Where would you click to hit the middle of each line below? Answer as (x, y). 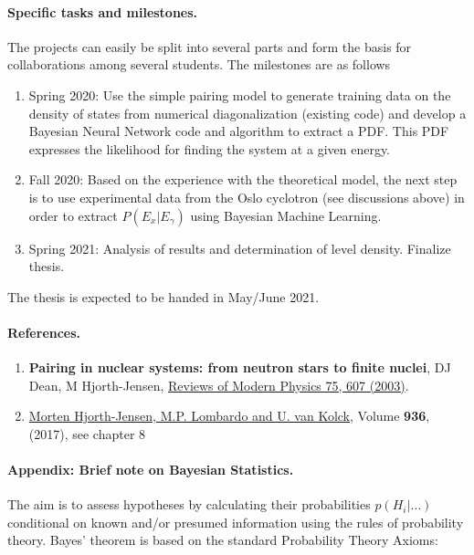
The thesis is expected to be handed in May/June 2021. (163, 296)
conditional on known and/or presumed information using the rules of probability (236, 522)
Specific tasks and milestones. (103, 11)
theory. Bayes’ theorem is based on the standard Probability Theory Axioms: (223, 540)
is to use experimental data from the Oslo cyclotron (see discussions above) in (247, 197)
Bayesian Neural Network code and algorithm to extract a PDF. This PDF (239, 131)
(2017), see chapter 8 (87, 433)
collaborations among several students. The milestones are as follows (199, 64)
